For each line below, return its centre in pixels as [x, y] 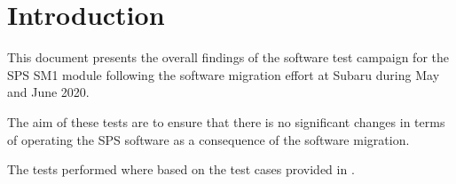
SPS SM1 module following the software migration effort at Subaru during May [224, 74]
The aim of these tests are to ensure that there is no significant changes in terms [226, 121]
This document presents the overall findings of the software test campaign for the [228, 57]
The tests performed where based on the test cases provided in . [181, 169]
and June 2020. [48, 92]
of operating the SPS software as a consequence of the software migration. [208, 139]
